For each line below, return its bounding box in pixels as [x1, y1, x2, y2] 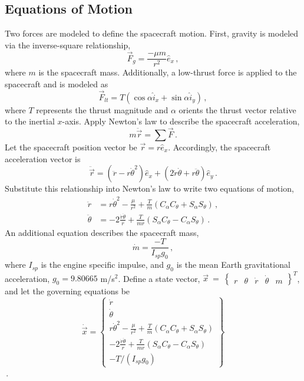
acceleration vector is [5, 152, 81, 165]
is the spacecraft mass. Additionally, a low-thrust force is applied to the [38, 66, 297, 78]
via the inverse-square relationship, [5, 38, 131, 51]
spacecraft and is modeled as [5, 77, 108, 90]
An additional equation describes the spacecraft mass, [5, 226, 199, 238]
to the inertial [5, 115, 55, 127]
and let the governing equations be [5, 285, 130, 297]
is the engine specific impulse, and [41, 258, 164, 271]
